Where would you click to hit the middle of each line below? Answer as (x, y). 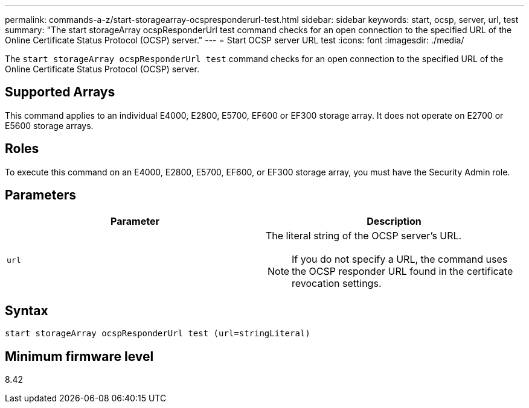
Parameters (40, 195)
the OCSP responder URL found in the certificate (402, 271)
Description (394, 221)
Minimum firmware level (79, 356)
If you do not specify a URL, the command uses (400, 259)
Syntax (27, 310)
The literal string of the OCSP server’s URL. (364, 235)
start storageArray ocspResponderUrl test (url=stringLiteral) (158, 334)
